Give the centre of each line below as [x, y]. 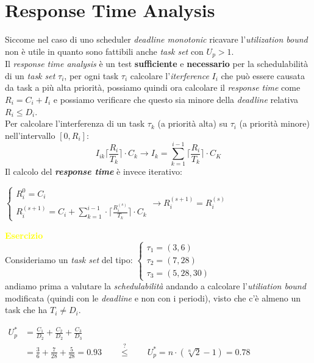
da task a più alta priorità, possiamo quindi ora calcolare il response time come [153, 87]
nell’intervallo [30, 135]
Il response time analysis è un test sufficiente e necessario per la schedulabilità [157, 64]
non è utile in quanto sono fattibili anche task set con [104, 51]
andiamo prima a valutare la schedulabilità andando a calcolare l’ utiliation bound [155, 286]
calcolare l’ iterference [169, 75]
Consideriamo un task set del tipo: [69, 259]
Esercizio [24, 235]
